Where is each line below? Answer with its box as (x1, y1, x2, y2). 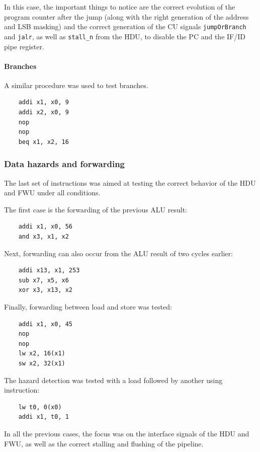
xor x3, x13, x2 (18, 286, 73, 294)
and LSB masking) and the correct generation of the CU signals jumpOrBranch (4, 21, 246, 32)
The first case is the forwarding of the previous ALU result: (4, 204, 187, 214)
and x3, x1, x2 (18, 233, 69, 241)
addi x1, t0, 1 (18, 413, 69, 421)
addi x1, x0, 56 (18, 223, 73, 231)
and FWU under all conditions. (4, 187, 101, 198)
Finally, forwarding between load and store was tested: (4, 302, 172, 312)
